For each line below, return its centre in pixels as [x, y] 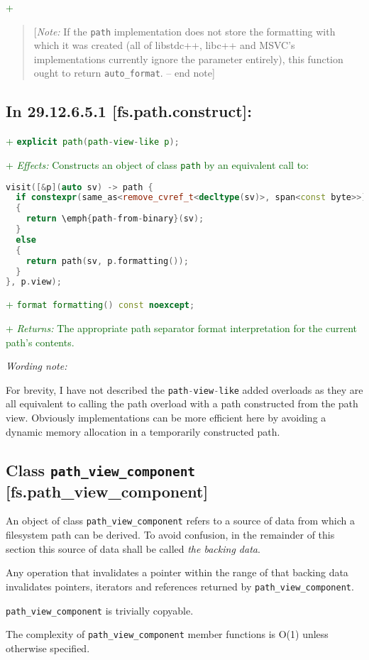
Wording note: [37, 366]
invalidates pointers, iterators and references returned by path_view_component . [180, 586]
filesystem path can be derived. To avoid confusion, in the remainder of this [170, 535]
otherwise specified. [48, 648]
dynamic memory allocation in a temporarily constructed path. [143, 431]
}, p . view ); [34, 282]
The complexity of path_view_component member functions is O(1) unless [167, 634]
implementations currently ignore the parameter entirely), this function [188, 59]
